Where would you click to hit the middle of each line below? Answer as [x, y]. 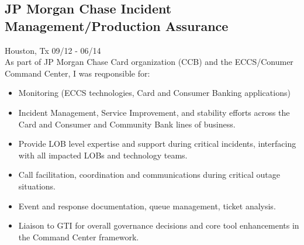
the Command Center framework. [79, 237]
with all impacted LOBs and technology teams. [103, 155]
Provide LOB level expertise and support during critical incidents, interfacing [157, 144]
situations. [37, 186]
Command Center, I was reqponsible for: [77, 73]
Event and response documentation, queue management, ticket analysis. [147, 206]
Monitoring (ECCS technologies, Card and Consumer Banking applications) [154, 93]
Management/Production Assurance [117, 25]
